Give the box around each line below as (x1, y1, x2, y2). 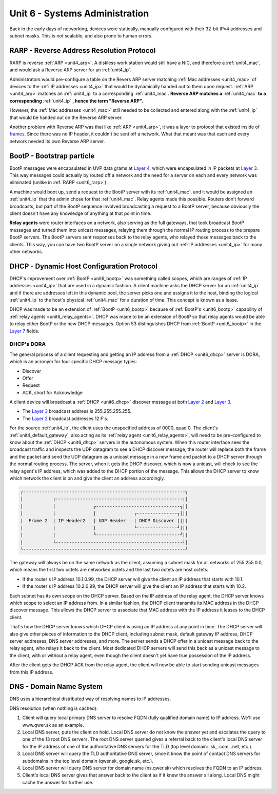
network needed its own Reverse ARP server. (9, 138, 105, 144)
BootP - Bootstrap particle (9, 151, 95, 160)
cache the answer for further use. (22, 779, 93, 785)
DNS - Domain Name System (9, 682, 103, 691)
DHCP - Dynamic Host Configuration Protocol (9, 262, 157, 270)
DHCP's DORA (9, 341, 46, 348)
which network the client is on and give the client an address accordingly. (9, 475, 165, 481)
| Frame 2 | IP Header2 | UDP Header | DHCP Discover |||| (20, 518, 188, 523)
